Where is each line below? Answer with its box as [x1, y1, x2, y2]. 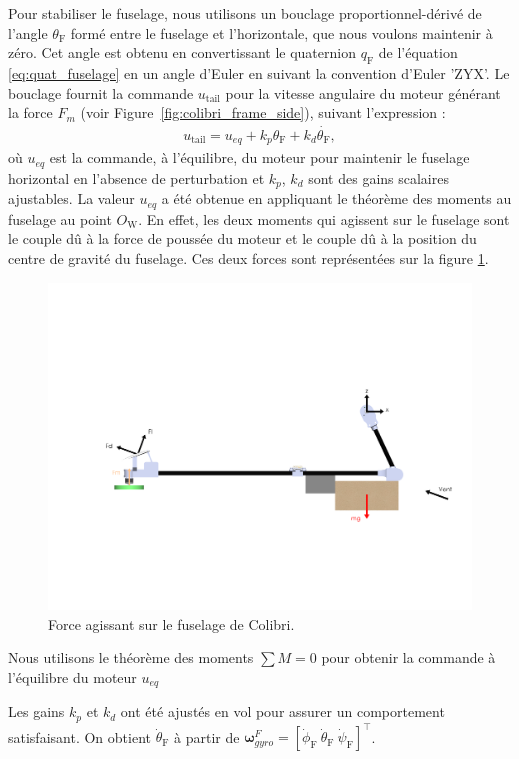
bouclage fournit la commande [8, 82, 194, 103]
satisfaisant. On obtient [8, 726, 151, 747]
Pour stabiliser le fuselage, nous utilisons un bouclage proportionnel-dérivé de [8, 3, 482, 23]
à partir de [174, 726, 240, 747]
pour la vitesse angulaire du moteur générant [225, 82, 501, 103]
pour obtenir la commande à [321, 647, 496, 668]
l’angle [8, 22, 48, 43]
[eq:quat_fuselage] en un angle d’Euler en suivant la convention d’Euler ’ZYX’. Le [8, 62, 510, 83]
